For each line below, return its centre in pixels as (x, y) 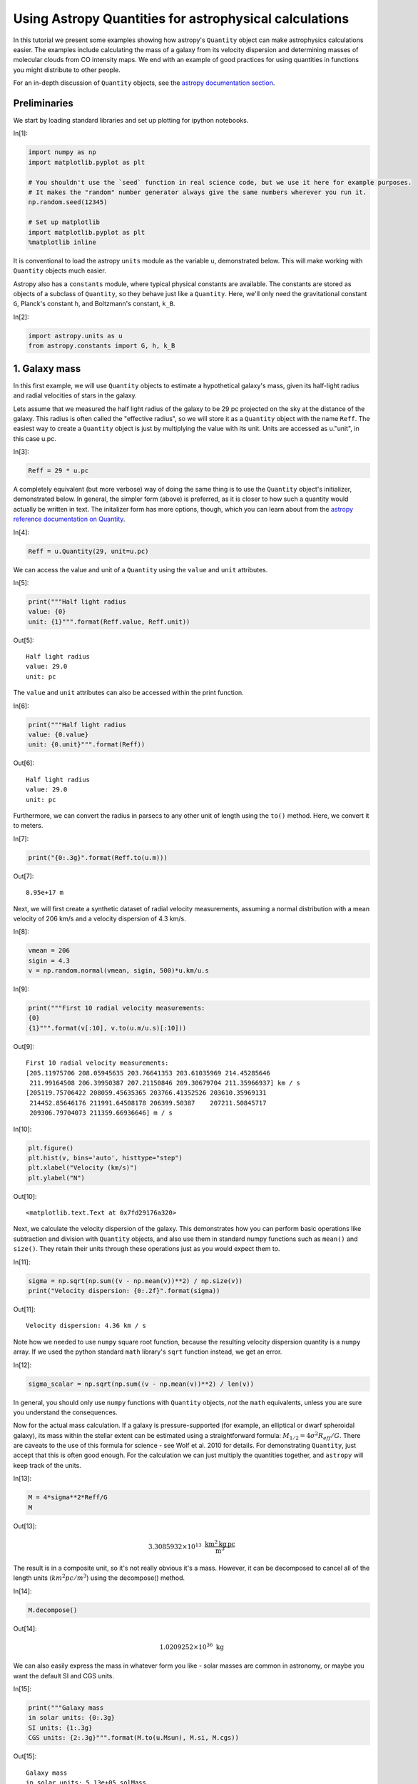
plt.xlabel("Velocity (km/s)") (83, 1168)
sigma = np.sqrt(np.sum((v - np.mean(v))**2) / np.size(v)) (136, 1281)
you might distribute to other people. (67, 70)
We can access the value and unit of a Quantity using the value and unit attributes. (141, 569)
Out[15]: (25, 1756)
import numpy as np (62, 152)
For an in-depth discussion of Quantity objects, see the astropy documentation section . (144, 83)
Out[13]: (25, 1526)
